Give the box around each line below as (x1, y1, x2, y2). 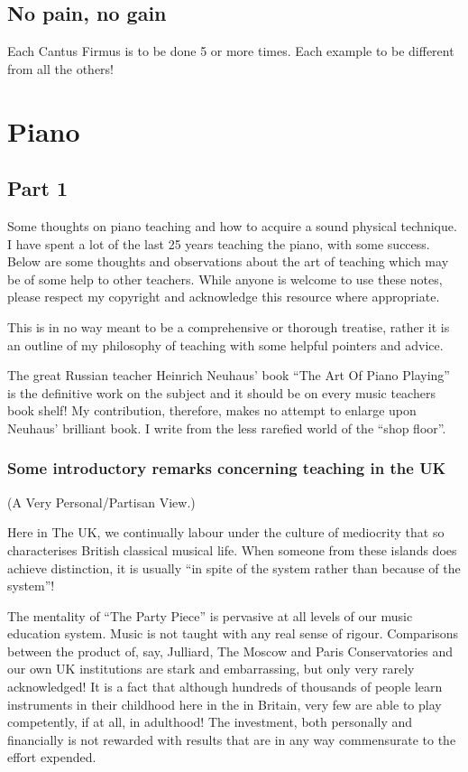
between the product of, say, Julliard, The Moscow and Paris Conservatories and (7, 641, 454, 660)
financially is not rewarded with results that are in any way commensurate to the (7, 730, 456, 749)
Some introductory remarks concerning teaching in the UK (7, 457, 446, 479)
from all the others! (7, 59, 114, 78)
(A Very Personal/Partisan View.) (7, 492, 196, 511)
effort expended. (7, 748, 96, 767)
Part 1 (7, 174, 69, 202)
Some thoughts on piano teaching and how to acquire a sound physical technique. (7, 216, 457, 235)
